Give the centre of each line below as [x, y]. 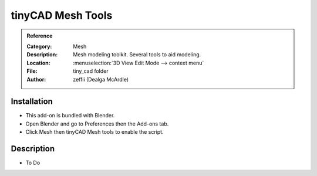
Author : [36, 79]
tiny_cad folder [91, 71]
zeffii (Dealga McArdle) [101, 79]
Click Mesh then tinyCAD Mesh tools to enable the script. [95, 132]
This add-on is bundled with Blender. [70, 116]
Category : [39, 46]
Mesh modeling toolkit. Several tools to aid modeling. [137, 55]
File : [32, 71]
